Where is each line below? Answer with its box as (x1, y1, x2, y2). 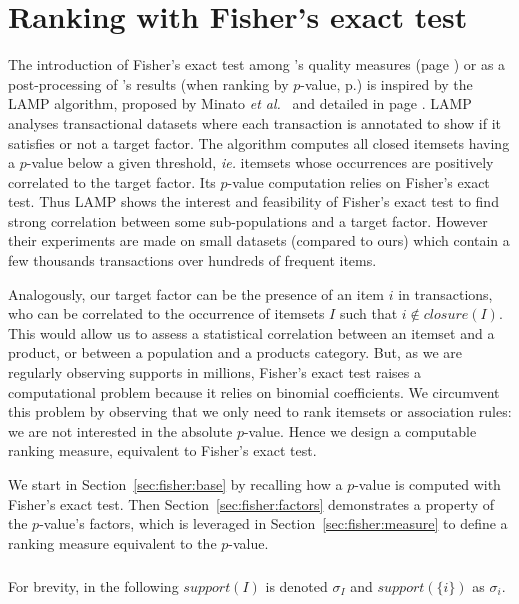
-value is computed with (354, 474, 501, 494)
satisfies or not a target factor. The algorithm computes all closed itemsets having (8, 132, 510, 153)
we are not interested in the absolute (8, 420, 233, 441)
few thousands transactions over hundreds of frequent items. (8, 250, 377, 271)
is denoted (265, 575, 328, 596)
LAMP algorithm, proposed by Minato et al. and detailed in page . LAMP (8, 93, 472, 114)
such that (339, 303, 398, 324)
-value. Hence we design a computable (243, 420, 477, 441)
